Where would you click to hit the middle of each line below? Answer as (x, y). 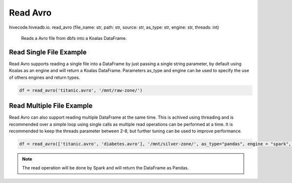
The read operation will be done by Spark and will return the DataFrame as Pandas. (106, 168)
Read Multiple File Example (51, 106)
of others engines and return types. (45, 77)
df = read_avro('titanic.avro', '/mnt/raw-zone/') (81, 90)
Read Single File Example (48, 52)
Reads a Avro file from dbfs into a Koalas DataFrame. (74, 38)
